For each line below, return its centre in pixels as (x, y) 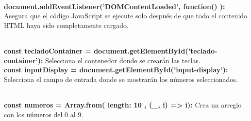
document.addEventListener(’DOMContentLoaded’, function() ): (115, 6)
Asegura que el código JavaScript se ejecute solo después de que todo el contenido (126, 16)
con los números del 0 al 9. (44, 114)
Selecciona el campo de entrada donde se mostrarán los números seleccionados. (121, 79)
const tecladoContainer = (48, 50)
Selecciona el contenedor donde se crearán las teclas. (123, 60)
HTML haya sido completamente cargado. (66, 25)
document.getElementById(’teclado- (156, 50)
